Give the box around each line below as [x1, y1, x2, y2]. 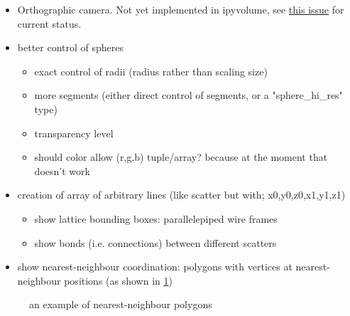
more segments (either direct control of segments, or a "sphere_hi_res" [34, 88, 343, 102]
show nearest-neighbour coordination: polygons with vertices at [17, 259, 292, 274]
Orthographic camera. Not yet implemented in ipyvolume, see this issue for [17, 2, 344, 16]
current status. [17, 16, 82, 31]
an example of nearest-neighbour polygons [29, 297, 212, 312]
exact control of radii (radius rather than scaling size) [34, 63, 268, 78]
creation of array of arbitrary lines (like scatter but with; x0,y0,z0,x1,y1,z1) [17, 187, 346, 202]
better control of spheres [17, 40, 124, 55]
